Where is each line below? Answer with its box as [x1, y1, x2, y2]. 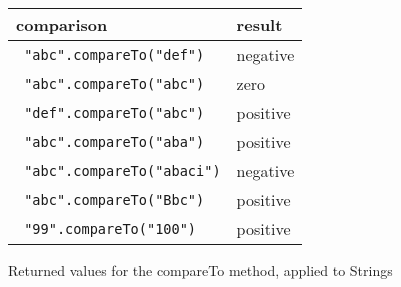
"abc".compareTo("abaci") [24, 162, 221, 179]
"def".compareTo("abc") [24, 104, 205, 121]
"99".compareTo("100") [24, 220, 197, 237]
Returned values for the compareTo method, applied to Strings [8, 260, 393, 280]
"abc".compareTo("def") [24, 46, 205, 63]
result [236, 13, 283, 36]
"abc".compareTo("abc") [24, 75, 205, 92]
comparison [16, 13, 108, 36]
